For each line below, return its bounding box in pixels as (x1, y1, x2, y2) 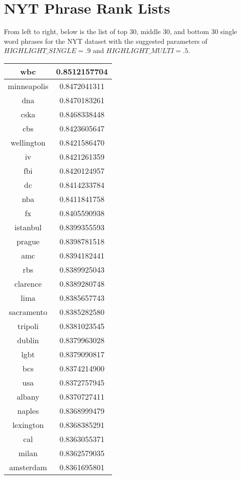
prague (17, 235, 40, 247)
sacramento (9, 306, 47, 317)
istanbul (14, 221, 42, 233)
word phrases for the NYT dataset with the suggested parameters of (4, 36, 207, 46)
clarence (14, 277, 42, 289)
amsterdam (9, 461, 47, 473)
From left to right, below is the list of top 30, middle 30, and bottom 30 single (4, 26, 237, 37)
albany (17, 390, 39, 402)
